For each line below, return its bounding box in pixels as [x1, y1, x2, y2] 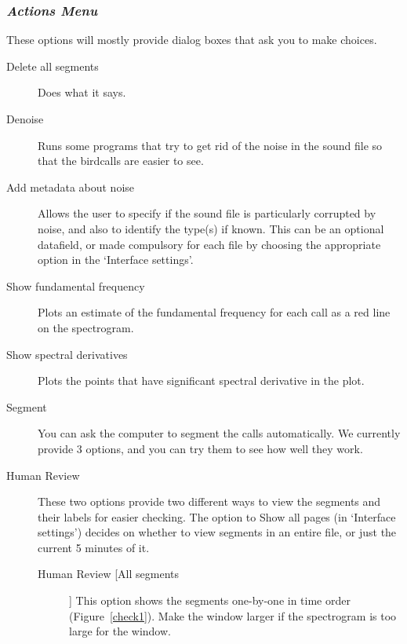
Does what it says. [38, 84, 126, 101]
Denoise [6, 111, 44, 126]
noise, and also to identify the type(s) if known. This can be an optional [38, 220, 384, 236]
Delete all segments [6, 57, 99, 74]
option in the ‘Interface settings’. [38, 251, 194, 268]
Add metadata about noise [6, 178, 135, 195]
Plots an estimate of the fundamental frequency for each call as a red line [38, 304, 391, 320]
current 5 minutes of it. [38, 539, 150, 555]
